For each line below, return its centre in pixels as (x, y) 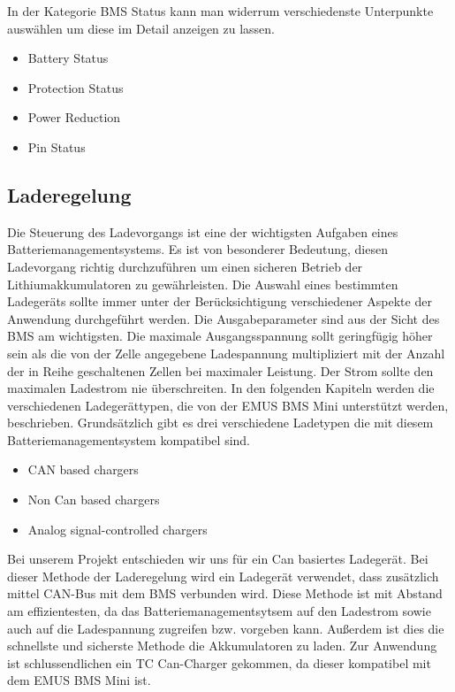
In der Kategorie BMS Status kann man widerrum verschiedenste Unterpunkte (220, 11)
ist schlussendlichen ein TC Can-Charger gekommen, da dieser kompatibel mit (219, 662)
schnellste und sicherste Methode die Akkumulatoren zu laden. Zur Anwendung (222, 646)
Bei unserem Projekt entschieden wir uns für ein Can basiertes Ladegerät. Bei (218, 559)
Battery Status (68, 58)
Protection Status (76, 87)
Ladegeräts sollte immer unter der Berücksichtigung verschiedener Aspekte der (220, 301)
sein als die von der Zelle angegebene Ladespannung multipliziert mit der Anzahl (226, 353)
